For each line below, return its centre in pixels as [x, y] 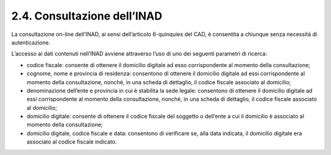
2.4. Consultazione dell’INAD [87, 16]
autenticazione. [31, 42]
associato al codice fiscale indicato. [72, 142]
